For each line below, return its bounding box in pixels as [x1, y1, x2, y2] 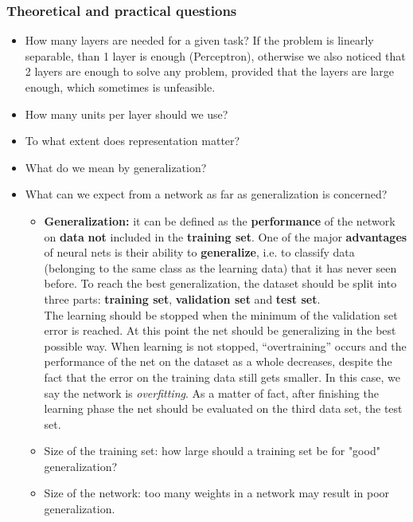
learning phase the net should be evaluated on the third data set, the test [44, 400, 403, 417]
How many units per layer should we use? [25, 105, 228, 122]
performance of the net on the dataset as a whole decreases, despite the [44, 353, 392, 370]
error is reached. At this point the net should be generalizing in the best [44, 322, 396, 339]
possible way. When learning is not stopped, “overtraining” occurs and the [44, 337, 407, 354]
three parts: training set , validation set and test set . [44, 290, 321, 307]
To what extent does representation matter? [25, 132, 240, 149]
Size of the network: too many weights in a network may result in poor [44, 485, 390, 501]
